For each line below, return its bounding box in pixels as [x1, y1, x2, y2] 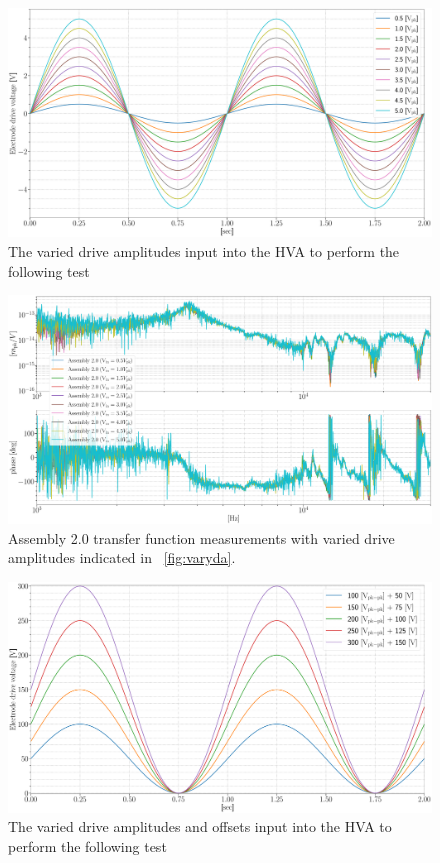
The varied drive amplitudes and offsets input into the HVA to [8, 816, 392, 837]
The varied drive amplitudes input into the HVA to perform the [8, 240, 400, 261]
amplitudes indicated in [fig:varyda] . [8, 547, 236, 568]
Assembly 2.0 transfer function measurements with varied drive [8, 527, 395, 548]
